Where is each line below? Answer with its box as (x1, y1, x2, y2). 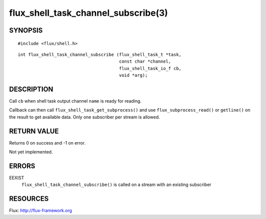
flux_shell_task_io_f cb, (119, 66, 182, 71)
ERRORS (9, 162, 35, 170)
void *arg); (119, 73, 148, 78)
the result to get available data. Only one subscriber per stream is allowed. (9, 114, 160, 120)
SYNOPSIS (9, 26, 43, 35)
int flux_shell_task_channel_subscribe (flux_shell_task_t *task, (18, 52, 182, 57)
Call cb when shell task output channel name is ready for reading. (9, 98, 142, 104)
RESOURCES (9, 195, 49, 203)
